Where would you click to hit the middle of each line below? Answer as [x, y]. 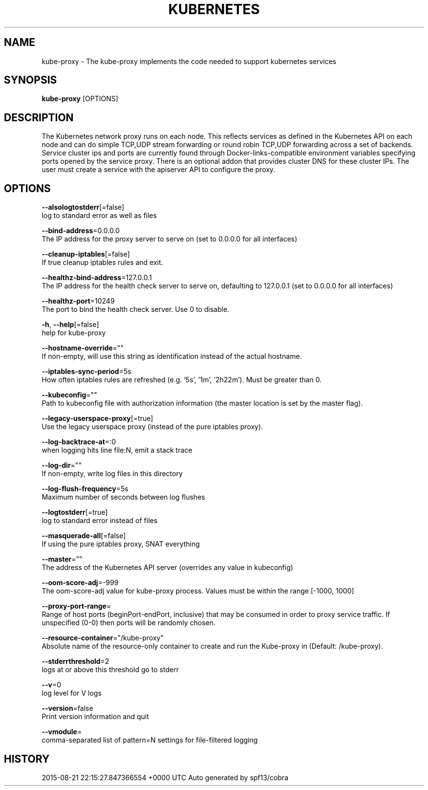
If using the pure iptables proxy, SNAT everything [121, 544]
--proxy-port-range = [76, 606]
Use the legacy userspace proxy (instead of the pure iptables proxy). [152, 427]
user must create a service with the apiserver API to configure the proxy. [159, 170]
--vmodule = [62, 732]
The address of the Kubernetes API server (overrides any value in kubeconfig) [167, 568]
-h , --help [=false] [70, 325]
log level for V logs [72, 693]
